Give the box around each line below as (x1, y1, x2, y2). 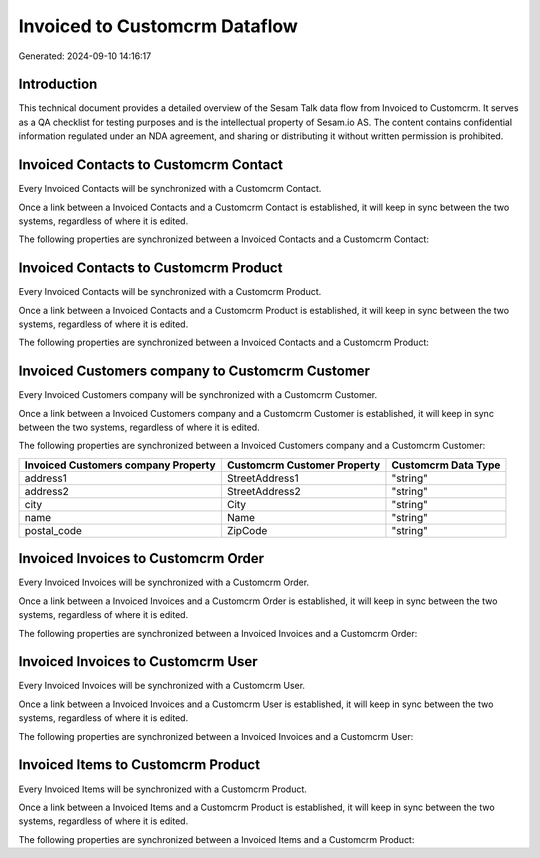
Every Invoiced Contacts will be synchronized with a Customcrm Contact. (18, 183, 322, 195)
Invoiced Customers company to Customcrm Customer (18, 363, 370, 380)
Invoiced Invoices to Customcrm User (18, 653, 259, 670)
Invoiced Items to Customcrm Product (18, 756, 260, 774)
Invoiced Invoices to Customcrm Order (18, 550, 265, 567)
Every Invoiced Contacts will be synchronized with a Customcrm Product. (18, 286, 322, 298)
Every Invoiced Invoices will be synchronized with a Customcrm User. (18, 680, 305, 692)
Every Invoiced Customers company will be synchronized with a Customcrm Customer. (18, 389, 378, 401)
